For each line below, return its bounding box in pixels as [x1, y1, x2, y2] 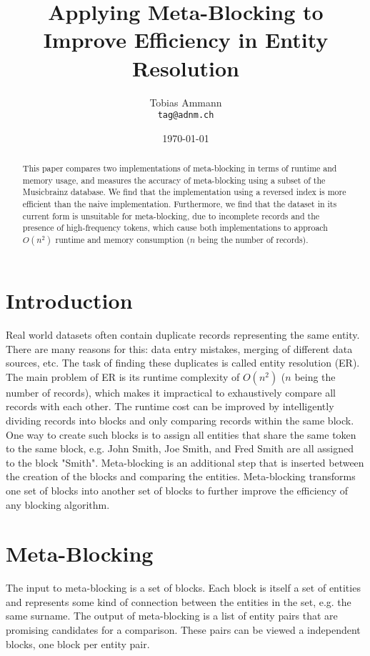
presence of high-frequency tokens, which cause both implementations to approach [22, 222, 328, 234]
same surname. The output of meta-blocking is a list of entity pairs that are [6, 608, 338, 623]
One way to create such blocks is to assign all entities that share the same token [6, 427, 356, 442]
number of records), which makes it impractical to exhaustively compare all [6, 384, 336, 399]
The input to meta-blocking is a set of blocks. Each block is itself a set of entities [6, 580, 361, 595]
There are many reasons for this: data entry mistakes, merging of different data [6, 341, 353, 356]
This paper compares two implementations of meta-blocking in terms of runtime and [22, 162, 337, 174]
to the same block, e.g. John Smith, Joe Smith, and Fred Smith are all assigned [6, 441, 354, 456]
